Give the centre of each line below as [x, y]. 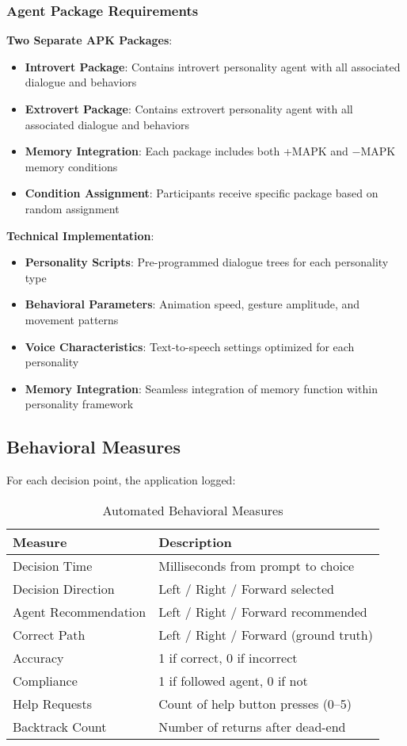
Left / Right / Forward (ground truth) [266, 634]
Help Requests [52, 703]
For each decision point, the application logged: [121, 480]
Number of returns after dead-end [252, 726]
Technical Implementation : [80, 235]
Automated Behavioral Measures [193, 510]
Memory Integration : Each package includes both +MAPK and [186, 151]
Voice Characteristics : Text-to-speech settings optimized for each [190, 346]
